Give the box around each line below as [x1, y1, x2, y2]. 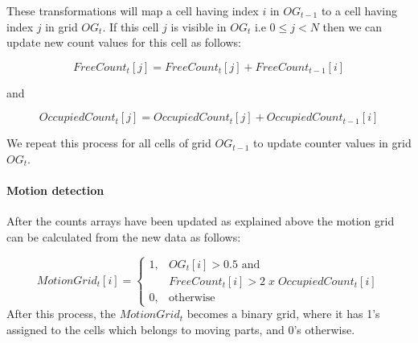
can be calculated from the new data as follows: [6, 228, 241, 245]
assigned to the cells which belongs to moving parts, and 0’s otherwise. [6, 320, 355, 337]
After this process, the [6, 305, 117, 322]
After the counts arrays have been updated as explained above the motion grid [6, 213, 395, 229]
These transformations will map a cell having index [6, 2, 259, 19]
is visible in [170, 18, 227, 35]
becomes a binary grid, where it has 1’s [186, 305, 380, 322]
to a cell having [321, 2, 398, 19]
